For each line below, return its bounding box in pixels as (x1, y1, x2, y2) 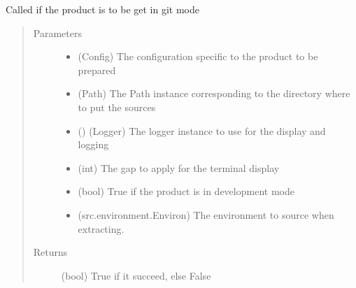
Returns (33, 245, 68, 259)
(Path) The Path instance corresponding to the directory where (78, 86, 350, 101)
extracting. (78, 221, 124, 236)
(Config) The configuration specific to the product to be (78, 49, 318, 64)
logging (78, 137, 109, 152)
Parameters (33, 25, 82, 40)
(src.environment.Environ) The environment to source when (78, 207, 334, 222)
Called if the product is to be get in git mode (6, 2, 200, 16)
